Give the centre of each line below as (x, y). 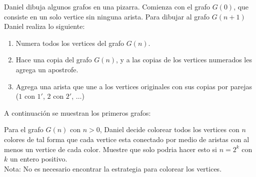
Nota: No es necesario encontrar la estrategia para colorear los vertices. (113, 168)
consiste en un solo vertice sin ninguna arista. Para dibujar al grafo (107, 16)
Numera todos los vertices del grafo (70, 43)
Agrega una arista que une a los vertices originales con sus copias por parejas (134, 86)
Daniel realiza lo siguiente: (44, 26)
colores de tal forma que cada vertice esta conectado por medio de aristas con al (127, 139)
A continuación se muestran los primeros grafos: (77, 112)
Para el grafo (24, 129)
